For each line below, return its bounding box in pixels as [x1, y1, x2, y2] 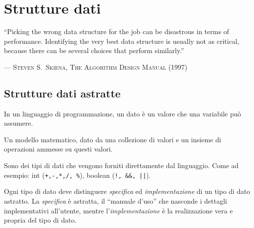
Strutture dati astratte [4, 85, 121, 100]
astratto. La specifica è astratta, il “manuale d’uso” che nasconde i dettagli [4, 195, 227, 206]
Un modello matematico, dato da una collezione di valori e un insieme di [4, 134, 221, 144]
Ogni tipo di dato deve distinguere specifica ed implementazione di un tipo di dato [4, 186, 250, 196]
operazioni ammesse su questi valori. [4, 144, 113, 154]
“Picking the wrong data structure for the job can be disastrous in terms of [4, 26, 229, 37]
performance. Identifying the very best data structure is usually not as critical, [4, 36, 239, 46]
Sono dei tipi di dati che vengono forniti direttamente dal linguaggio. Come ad [4, 160, 239, 171]
